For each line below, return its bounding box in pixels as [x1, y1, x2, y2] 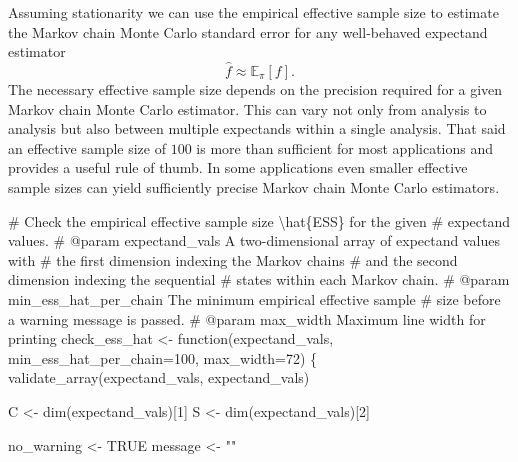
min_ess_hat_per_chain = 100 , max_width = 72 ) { [8, 347, 318, 368]
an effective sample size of [8, 137, 166, 158]
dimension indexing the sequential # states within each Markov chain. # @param [8, 269, 510, 290]
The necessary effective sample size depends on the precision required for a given [8, 79, 503, 99]
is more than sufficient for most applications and [196, 137, 494, 158]
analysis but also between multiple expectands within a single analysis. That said [8, 118, 506, 139]
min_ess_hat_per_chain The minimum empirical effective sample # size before [8, 288, 501, 309]
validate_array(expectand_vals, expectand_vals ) [8, 367, 310, 388]
